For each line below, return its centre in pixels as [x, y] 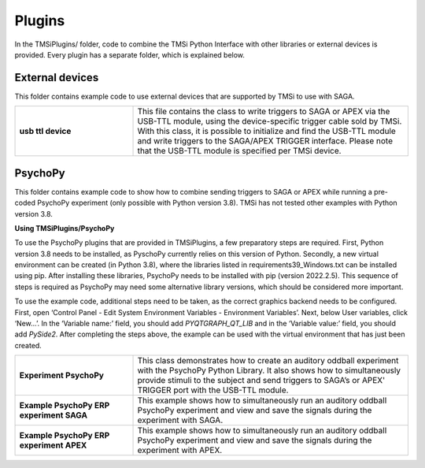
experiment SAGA [54, 415]
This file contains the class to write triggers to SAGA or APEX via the [264, 112]
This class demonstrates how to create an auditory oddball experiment [268, 361]
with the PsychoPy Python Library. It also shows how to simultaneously [269, 370]
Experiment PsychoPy [61, 376]
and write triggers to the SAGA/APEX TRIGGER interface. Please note [265, 141]
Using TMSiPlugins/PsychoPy [65, 228]
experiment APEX [53, 445]
